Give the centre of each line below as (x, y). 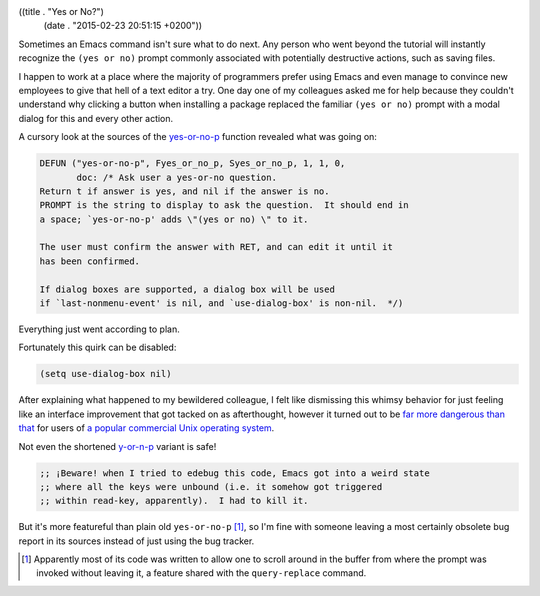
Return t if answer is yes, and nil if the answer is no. (184, 191)
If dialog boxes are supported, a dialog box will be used (187, 289)
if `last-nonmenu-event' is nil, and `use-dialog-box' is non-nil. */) (221, 303)
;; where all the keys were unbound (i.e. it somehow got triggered (211, 486)
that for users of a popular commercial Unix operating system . (146, 428)
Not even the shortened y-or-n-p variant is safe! (117, 446)
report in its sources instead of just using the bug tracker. (136, 541)
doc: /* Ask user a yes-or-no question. (176, 177)
